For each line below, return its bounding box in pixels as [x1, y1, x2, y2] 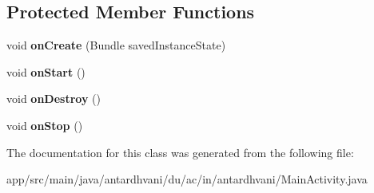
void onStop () [6, 116, 83, 133]
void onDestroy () [6, 90, 101, 107]
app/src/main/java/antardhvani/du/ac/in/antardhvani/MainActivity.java [6, 171, 368, 187]
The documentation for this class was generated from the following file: [6, 144, 354, 160]
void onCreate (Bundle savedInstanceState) [6, 37, 226, 53]
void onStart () [6, 63, 86, 80]
